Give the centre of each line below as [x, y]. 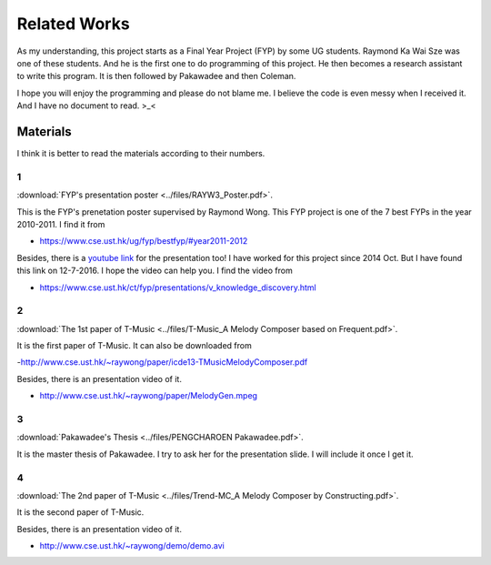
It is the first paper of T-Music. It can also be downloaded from [134, 346]
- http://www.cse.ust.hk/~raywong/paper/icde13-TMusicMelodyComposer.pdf [162, 362]
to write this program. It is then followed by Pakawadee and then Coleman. [156, 76]
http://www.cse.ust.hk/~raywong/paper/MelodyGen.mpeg [149, 396]
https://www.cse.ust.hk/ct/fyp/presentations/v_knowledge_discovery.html [178, 288]
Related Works [74, 24]
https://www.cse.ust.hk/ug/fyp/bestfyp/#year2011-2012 [144, 241]
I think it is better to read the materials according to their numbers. [141, 154]
